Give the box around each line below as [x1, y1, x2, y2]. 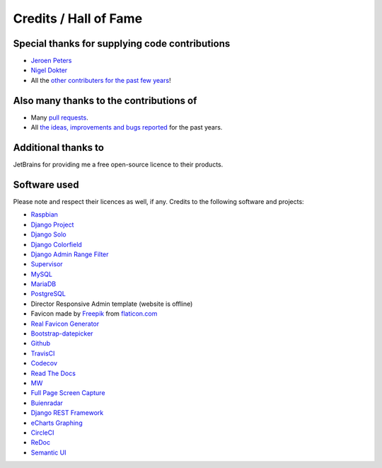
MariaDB [30, 280, 57, 288]
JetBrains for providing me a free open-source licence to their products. [13, 160, 224, 169]
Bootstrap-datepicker [30, 329, 93, 338]
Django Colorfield [30, 240, 83, 249]
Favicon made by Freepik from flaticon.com [30, 309, 158, 318]
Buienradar [30, 399, 64, 407]
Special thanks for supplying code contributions [13, 38, 231, 50]
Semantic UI [30, 448, 66, 457]
